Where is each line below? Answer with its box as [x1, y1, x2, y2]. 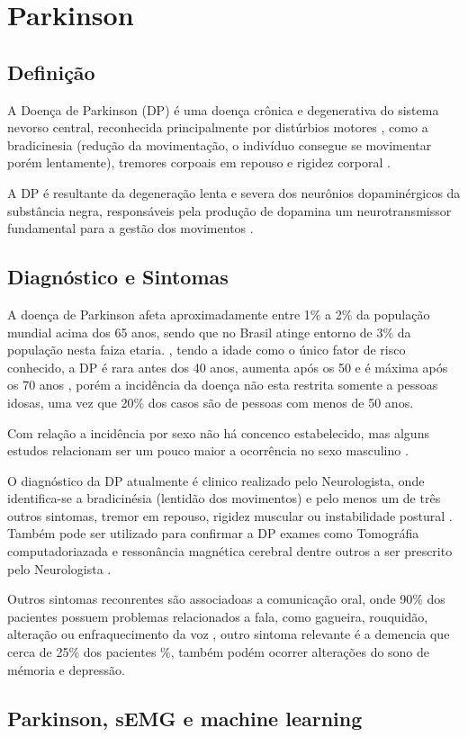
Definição [7, 58, 95, 85]
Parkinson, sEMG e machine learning [7, 704, 363, 732]
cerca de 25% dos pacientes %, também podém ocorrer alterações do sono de [7, 643, 430, 661]
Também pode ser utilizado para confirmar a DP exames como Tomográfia [7, 524, 419, 543]
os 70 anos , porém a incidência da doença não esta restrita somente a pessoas [7, 375, 438, 394]
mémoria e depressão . [7, 660, 125, 679]
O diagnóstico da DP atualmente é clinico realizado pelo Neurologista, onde [7, 471, 425, 490]
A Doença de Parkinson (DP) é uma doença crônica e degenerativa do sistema [7, 100, 439, 119]
